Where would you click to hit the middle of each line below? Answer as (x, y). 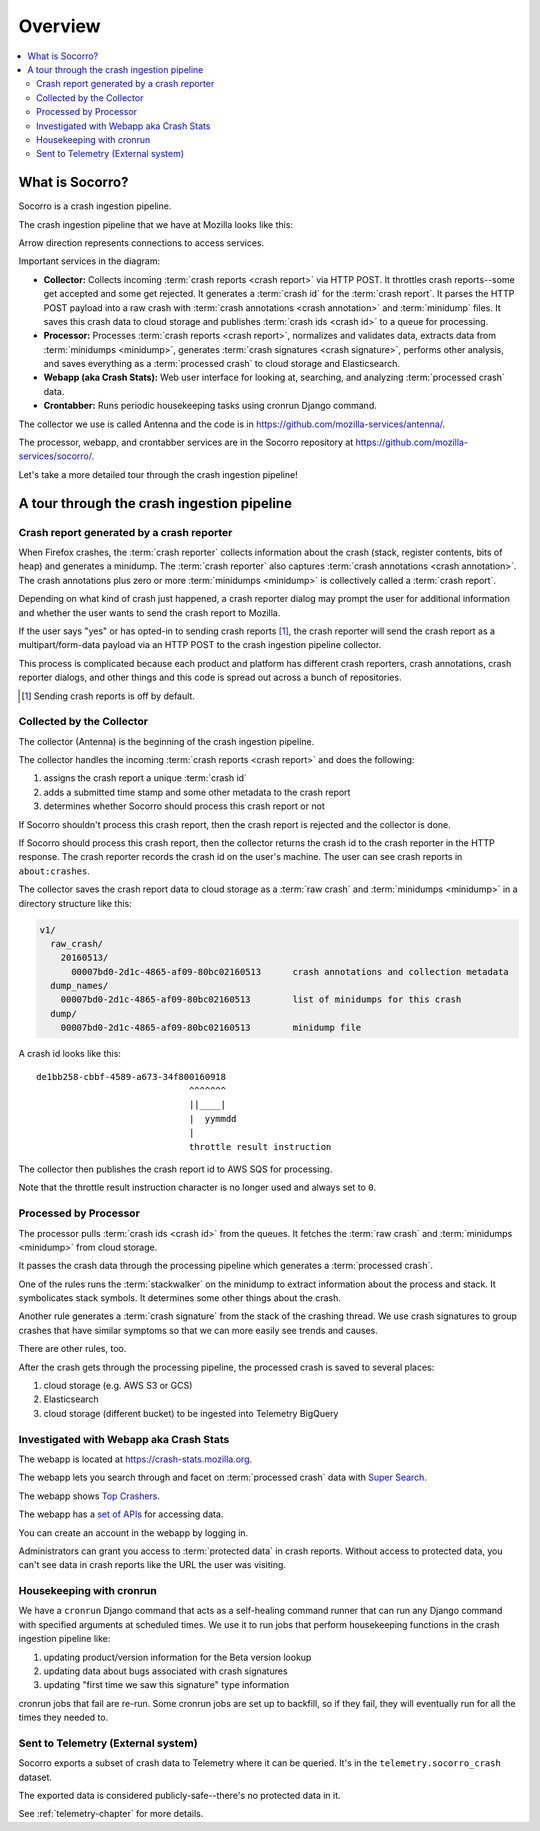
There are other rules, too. (72, 1349)
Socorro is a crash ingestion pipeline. (95, 206)
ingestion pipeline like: (64, 1639)
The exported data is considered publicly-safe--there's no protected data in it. (179, 1796)
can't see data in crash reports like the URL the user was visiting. (152, 1565)
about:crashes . (54, 871)
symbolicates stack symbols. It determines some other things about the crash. (180, 1298)
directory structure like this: (75, 903)
